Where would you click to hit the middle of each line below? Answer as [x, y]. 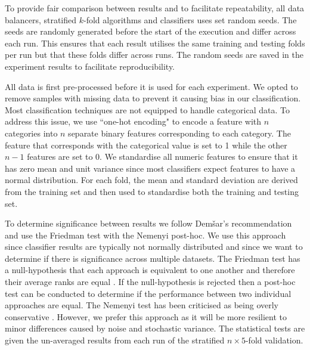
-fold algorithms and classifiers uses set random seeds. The [190, 19]
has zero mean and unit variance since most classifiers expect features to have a [150, 168]
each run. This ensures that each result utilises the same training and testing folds [155, 43]
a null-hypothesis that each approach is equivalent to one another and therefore [150, 270]
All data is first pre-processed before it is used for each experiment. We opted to [151, 86]
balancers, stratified [41, 19]
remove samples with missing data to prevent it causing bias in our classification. [153, 98]
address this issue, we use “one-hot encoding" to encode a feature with [133, 121]
